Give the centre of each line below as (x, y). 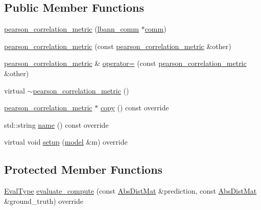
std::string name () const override (56, 124)
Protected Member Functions (84, 169)
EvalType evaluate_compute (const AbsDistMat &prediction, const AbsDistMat (130, 191)
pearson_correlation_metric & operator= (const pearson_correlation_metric (125, 63)
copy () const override (135, 108)
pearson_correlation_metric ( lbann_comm (72, 29)
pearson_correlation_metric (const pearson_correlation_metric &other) (118, 46)
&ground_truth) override (44, 201)
